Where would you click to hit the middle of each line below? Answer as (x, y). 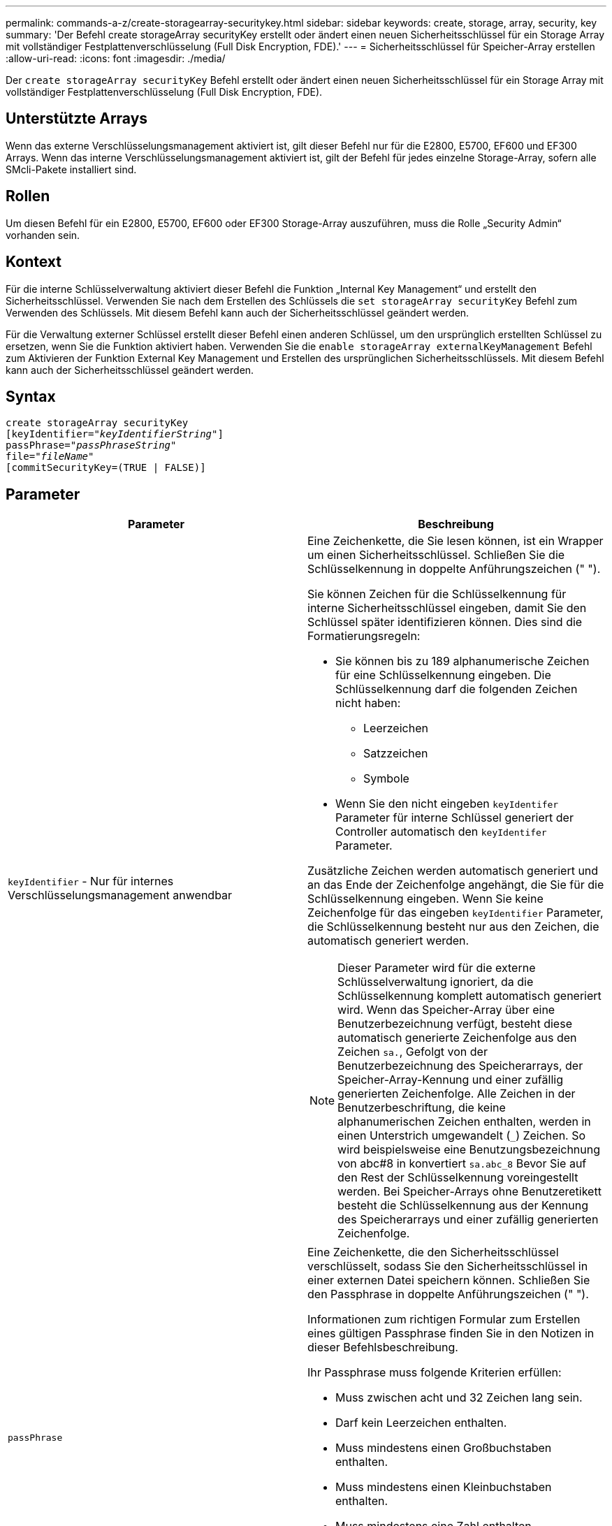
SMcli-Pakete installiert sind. (71, 169)
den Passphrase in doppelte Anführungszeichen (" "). (448, 1294)
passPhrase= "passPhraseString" (91, 445)
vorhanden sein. (43, 235)
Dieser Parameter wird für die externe (437, 968)
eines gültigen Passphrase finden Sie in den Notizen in (451, 1334)
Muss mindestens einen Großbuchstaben (444, 1448)
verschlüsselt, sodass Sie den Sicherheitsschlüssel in (448, 1266)
